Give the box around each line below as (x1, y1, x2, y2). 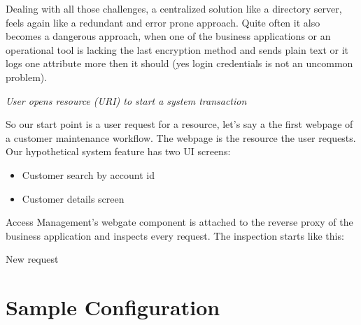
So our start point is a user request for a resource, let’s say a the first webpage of (6, 117, 353, 131)
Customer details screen (22, 191, 125, 205)
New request (6, 252, 59, 266)
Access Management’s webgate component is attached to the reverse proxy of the (6, 215, 353, 229)
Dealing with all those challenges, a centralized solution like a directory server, (6, 1, 342, 15)
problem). (6, 69, 48, 84)
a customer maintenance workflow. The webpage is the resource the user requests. (6, 130, 356, 145)
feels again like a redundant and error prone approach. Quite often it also (6, 15, 320, 29)
